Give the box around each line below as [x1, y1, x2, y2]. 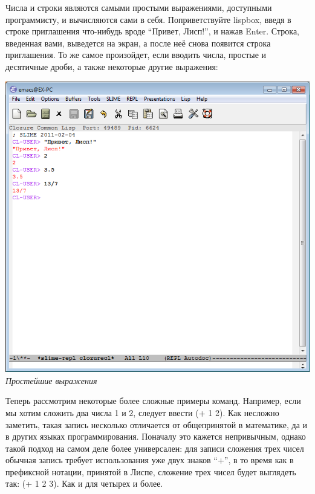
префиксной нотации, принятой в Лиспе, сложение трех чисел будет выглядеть [5, 465, 296, 478]
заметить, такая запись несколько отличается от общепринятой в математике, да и [5, 418, 308, 431]
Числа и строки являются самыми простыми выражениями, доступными [5, 1, 272, 13]
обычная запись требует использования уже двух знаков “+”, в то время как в [5, 454, 294, 466]
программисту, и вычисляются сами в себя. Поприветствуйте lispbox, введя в [5, 13, 291, 25]
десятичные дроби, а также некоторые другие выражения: [5, 60, 218, 72]
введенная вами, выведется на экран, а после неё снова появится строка [5, 36, 271, 49]
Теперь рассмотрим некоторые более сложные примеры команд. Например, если [5, 394, 301, 407]
